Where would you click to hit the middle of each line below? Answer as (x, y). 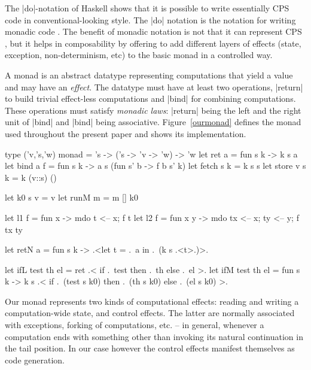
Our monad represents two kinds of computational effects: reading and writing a (152, 301)
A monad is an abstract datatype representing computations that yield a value (149, 75)
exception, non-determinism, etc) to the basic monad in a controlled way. (139, 55)
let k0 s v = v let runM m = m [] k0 (71, 197)
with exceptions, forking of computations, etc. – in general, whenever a (135, 325)
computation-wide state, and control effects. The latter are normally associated (150, 313)
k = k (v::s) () (31, 177)
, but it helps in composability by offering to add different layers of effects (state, (153, 43)
